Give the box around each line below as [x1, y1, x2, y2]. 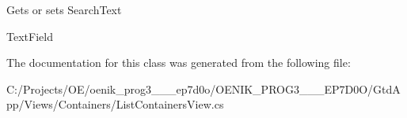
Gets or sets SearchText [6, 2, 122, 17]
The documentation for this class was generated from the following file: [6, 54, 351, 71]
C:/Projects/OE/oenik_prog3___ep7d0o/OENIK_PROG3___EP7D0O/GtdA [6, 80, 401, 97]
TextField [6, 28, 53, 44]
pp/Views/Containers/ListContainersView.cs [6, 96, 224, 112]
